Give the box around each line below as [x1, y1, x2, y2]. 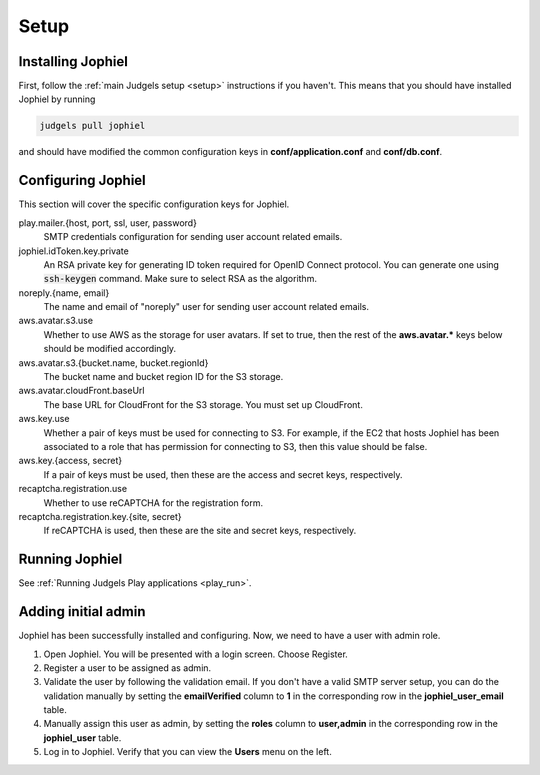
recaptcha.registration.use [18, 483, 128, 495]
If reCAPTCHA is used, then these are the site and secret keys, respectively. [43, 525, 357, 537]
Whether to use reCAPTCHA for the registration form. [43, 496, 264, 509]
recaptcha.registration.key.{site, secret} [18, 510, 182, 522]
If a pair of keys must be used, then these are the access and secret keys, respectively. [43, 468, 403, 480]
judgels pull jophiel [39, 120, 146, 132]
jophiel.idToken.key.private [18, 245, 129, 257]
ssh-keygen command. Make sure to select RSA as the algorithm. [43, 273, 317, 285]
